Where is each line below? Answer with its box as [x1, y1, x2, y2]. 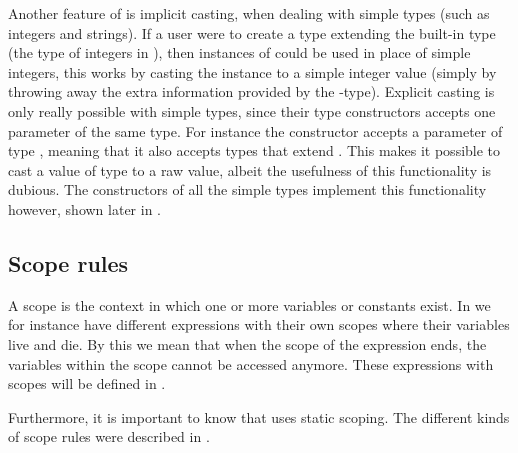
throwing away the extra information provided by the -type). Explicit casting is [8, 81, 495, 102]
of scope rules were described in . [8, 426, 210, 447]
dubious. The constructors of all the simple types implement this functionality [8, 179, 487, 200]
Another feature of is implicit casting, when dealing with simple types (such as [8, 3, 490, 23]
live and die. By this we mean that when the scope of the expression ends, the [8, 333, 487, 354]
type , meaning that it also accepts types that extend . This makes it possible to [8, 140, 501, 161]
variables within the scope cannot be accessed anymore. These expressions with [8, 353, 494, 374]
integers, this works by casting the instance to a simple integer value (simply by [8, 61, 497, 82]
